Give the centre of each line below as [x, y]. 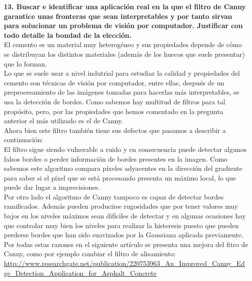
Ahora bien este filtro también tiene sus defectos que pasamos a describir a [115, 130]
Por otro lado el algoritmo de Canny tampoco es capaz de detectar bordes [114, 196]
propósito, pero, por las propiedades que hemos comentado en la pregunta [114, 111]
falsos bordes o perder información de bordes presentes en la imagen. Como [116, 158]
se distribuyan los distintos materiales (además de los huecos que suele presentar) [125, 54]
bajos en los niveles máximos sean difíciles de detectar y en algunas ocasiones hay [125, 216]
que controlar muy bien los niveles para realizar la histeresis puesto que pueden [121, 225]
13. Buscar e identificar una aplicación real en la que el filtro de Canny [125, 6]
